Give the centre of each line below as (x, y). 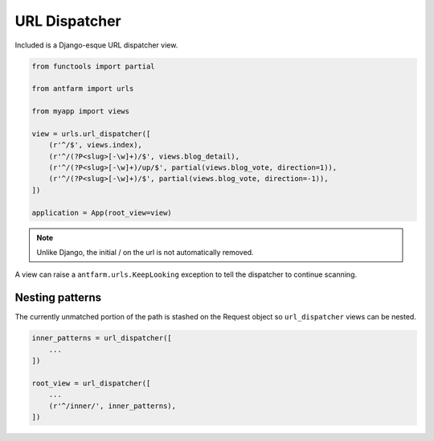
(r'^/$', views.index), (95, 145)
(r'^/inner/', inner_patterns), (113, 406)
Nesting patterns (58, 298)
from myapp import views (81, 111)
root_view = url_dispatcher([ (91, 383)
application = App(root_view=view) (102, 212)
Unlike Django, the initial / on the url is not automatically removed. (145, 252)
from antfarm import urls (83, 89)
